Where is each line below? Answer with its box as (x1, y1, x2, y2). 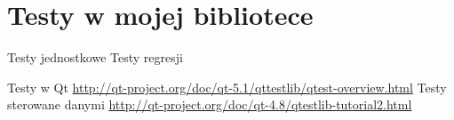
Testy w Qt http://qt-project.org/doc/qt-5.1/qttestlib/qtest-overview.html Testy (7, 77, 447, 96)
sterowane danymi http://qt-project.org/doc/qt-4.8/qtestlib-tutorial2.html (7, 95, 412, 114)
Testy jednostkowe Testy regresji (7, 48, 183, 67)
